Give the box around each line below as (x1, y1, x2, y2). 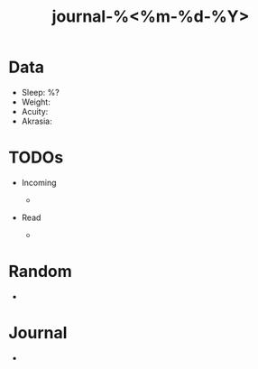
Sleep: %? (21, 87, 60, 97)
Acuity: (21, 106, 49, 116)
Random (8, 262, 73, 281)
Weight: (21, 97, 51, 107)
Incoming (21, 177, 57, 188)
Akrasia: (21, 115, 52, 126)
